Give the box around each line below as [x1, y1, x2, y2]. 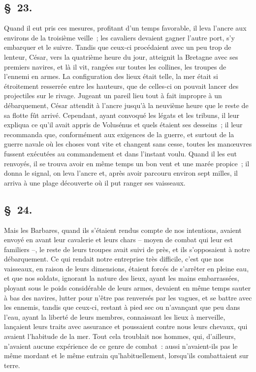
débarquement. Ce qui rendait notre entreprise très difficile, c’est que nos [4, 254, 224, 264]
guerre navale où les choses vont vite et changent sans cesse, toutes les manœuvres [4, 139, 252, 149]
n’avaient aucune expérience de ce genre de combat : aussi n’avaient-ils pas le [4, 340, 238, 351]
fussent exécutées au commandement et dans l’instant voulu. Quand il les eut [4, 148, 237, 158]
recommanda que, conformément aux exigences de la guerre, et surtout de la [4, 129, 234, 139]
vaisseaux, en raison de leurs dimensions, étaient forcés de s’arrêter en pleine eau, [4, 263, 249, 273]
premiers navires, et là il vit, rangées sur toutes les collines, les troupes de [4, 61, 226, 72]
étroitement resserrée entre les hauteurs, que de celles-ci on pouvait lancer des [4, 80, 239, 91]
